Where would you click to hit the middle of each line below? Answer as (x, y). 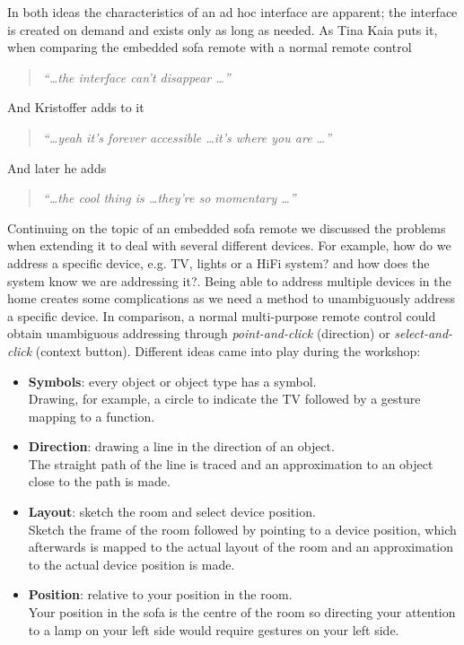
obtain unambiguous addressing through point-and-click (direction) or (199, 333)
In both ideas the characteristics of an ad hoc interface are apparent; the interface (232, 12)
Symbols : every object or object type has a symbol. (172, 381)
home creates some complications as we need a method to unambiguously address (232, 298)
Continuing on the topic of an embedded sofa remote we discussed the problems (227, 227)
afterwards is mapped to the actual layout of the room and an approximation (241, 547)
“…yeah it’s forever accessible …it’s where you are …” (187, 137)
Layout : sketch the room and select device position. (172, 512)
